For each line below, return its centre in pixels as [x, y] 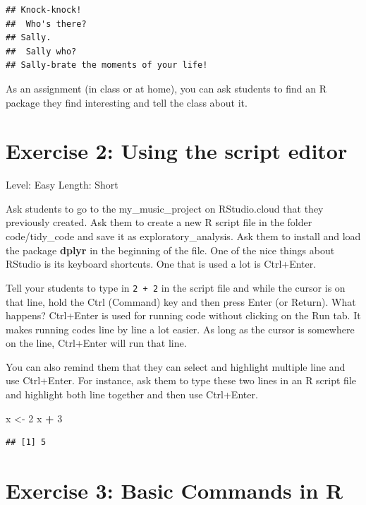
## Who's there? [46, 24]
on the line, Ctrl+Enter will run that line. [96, 343]
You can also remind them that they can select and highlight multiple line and [176, 366]
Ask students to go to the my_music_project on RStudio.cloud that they [165, 208]
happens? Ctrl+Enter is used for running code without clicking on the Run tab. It [183, 315]
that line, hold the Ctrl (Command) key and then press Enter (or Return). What [181, 301]
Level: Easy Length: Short [62, 185]
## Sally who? [41, 51]
